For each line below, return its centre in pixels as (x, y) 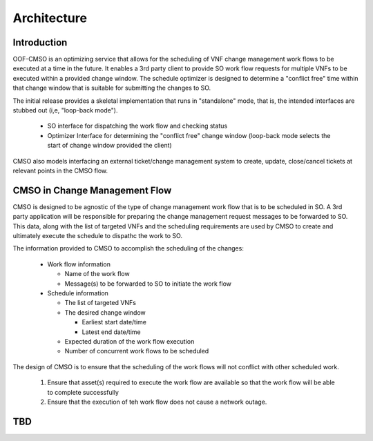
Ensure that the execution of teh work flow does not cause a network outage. (157, 402)
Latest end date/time (111, 332)
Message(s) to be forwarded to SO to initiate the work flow (148, 284)
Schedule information (78, 293)
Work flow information (79, 264)
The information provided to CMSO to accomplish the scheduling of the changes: (128, 248)
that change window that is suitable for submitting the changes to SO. (112, 88)
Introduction (40, 42)
